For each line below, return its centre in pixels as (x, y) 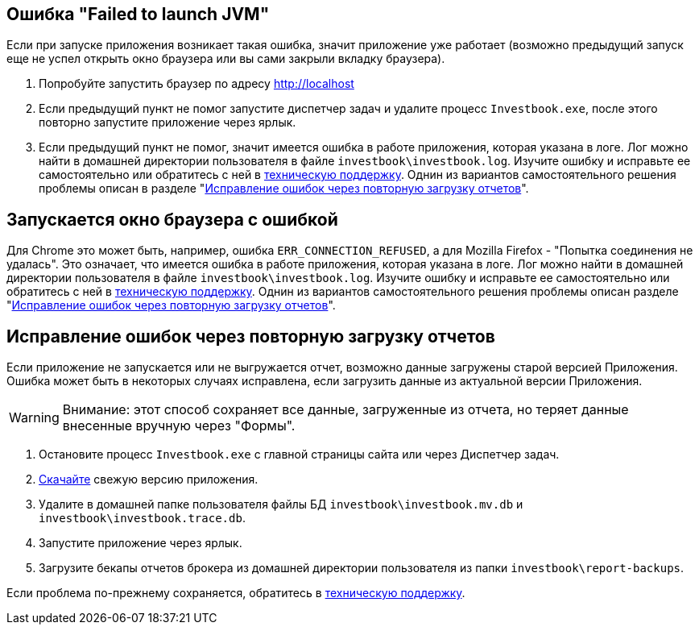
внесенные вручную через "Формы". (179, 426)
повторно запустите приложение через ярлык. (168, 122)
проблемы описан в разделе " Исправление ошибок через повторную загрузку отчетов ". (284, 189)
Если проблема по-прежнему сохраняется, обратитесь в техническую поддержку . (236, 593)
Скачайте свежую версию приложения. (149, 479)
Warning (34, 418)
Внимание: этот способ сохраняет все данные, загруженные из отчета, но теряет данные (345, 410)
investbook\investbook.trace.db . (142, 518)
